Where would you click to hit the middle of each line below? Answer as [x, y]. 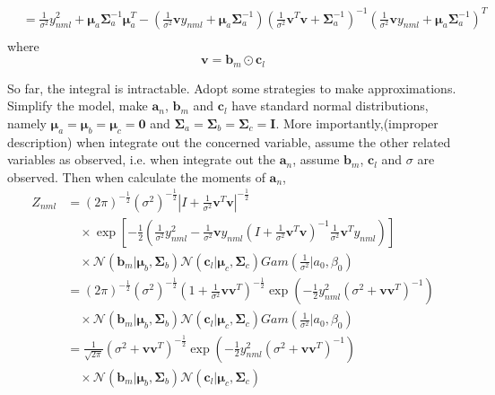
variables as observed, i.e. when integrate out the [141, 159]
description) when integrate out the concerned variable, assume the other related [229, 141]
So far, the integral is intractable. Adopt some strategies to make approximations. [232, 88]
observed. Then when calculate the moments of [136, 176]
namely [27, 123]
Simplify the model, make [78, 105]
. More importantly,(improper [357, 123]
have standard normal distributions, [330, 105]
